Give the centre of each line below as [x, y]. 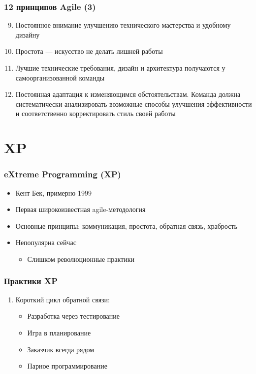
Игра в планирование [59, 332]
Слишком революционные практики [81, 259]
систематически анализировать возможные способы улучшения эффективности [134, 104]
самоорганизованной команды [60, 77]
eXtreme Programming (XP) [63, 174]
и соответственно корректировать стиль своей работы [96, 113]
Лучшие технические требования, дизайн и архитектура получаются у [120, 68]
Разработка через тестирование [74, 316]
